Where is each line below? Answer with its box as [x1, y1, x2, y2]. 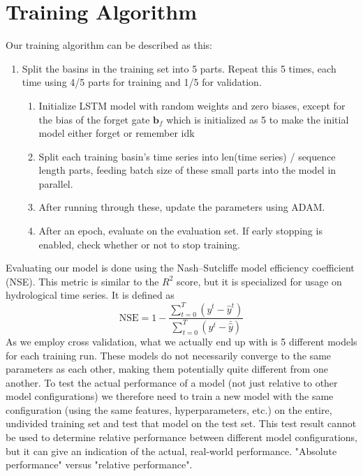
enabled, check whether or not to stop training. [38, 237, 240, 251]
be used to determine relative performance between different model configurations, [6, 430, 357, 445]
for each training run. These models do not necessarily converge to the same [6, 348, 332, 362]
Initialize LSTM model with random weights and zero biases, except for [38, 98, 346, 112]
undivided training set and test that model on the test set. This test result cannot [6, 416, 357, 431]
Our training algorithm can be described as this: [6, 38, 212, 52]
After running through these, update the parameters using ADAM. [38, 200, 325, 214]
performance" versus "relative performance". [6, 457, 193, 472]
